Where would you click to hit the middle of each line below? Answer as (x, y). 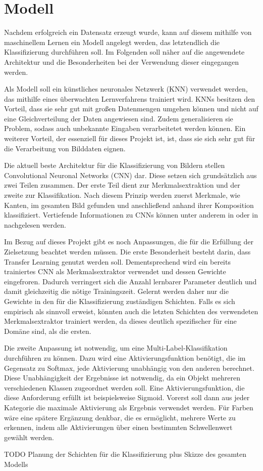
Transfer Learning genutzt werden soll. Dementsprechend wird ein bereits (117, 261)
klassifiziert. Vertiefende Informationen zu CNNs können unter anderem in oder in (131, 215)
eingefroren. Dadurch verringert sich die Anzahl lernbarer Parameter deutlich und (130, 281)
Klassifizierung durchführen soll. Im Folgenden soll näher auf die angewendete (124, 52)
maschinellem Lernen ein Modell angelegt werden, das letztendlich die (112, 42)
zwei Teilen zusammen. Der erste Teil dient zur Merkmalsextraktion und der (122, 185)
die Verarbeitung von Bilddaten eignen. (65, 148)
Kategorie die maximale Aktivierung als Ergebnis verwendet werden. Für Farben (129, 407)
